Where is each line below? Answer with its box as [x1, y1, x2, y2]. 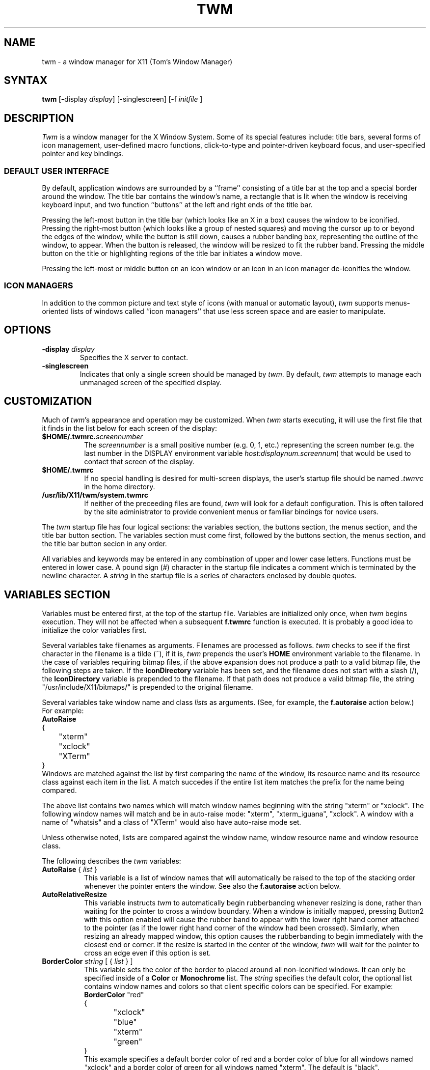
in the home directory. [84, 482, 155, 491]
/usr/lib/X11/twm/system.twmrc [42, 491, 148, 500]
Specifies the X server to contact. [80, 353, 188, 362]
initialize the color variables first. [42, 626, 147, 635]
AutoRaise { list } [42, 865, 97, 874]
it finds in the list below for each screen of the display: [42, 424, 217, 433]
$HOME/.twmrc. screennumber [42, 432, 143, 441]
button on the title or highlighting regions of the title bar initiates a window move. [42, 249, 302, 258]
